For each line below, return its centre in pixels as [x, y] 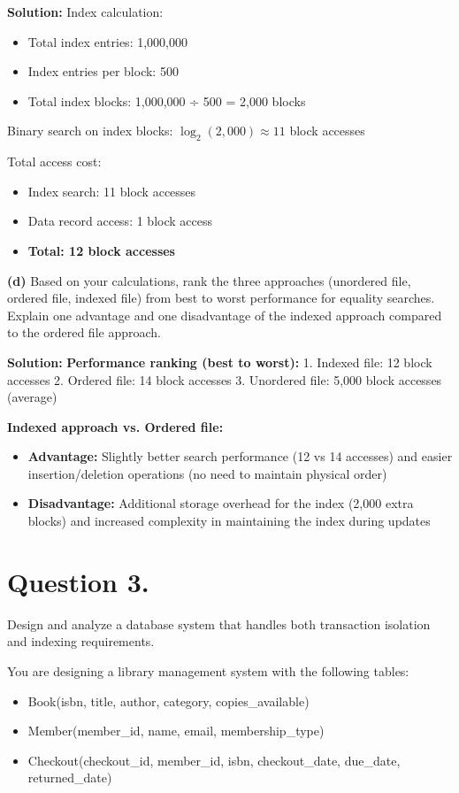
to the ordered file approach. [84, 332]
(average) [32, 397]
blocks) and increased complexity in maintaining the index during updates [229, 521]
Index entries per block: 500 [103, 71]
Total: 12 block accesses [101, 250]
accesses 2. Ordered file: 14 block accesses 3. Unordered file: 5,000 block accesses [225, 379]
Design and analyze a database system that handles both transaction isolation [219, 624]
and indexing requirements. [81, 641]
